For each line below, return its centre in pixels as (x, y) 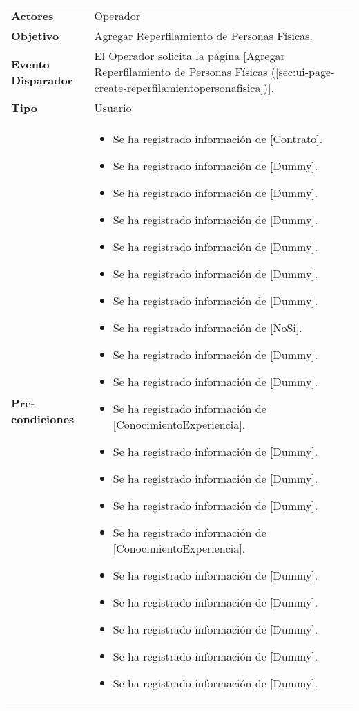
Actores (32, 16)
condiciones (43, 419)
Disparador (42, 80)
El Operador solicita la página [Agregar (190, 56)
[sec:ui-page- (305, 72)
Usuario (113, 108)
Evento (30, 64)
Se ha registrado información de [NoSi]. (207, 327)
